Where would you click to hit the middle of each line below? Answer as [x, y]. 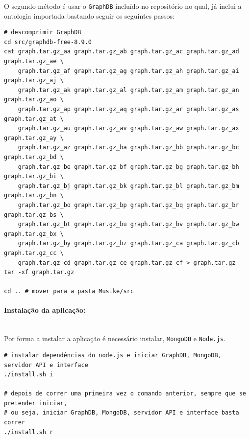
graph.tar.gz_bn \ [34, 196]
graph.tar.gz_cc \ [34, 253]
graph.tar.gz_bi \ [34, 176]
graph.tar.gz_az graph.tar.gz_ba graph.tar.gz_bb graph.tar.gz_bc [128, 148]
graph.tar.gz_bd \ [34, 157]
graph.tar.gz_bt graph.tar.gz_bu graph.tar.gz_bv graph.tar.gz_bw [128, 224]
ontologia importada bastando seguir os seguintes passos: [89, 15]
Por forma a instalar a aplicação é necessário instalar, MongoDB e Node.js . [115, 338]
